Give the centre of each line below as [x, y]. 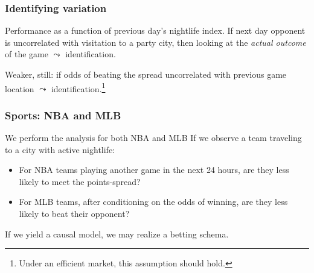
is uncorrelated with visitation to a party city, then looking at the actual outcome [155, 42]
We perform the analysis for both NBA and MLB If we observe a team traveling [153, 138]
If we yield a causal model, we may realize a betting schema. [117, 234]
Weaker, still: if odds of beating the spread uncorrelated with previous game [146, 74]
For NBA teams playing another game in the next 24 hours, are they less [154, 170]
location [20, 88]
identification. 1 [78, 87]
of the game [27, 54]
